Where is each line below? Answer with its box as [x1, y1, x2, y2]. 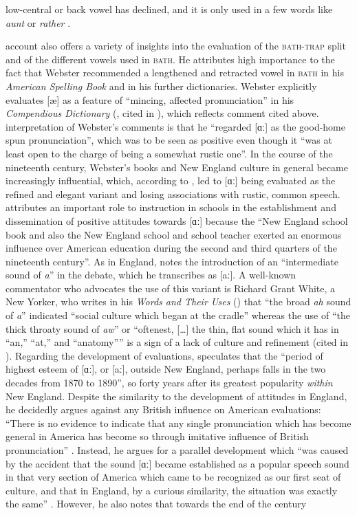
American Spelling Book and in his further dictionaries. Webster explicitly [6, 78, 317, 93]
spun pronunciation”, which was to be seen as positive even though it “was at [6, 133, 332, 147]
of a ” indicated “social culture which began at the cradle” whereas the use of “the [6, 308, 350, 322]
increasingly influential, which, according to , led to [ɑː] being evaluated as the [6, 173, 336, 188]
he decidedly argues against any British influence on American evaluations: [6, 402, 321, 417]
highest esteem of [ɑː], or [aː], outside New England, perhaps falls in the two [6, 362, 326, 376]
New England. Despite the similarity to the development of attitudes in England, [6, 388, 347, 403]
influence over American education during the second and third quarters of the [6, 241, 337, 255]
